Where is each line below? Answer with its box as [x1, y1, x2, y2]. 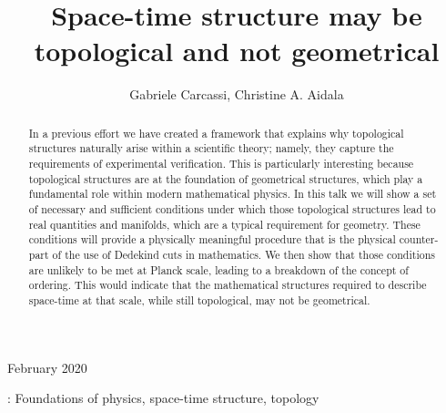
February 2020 [7, 357, 87, 377]
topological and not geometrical [34, 32, 440, 69]
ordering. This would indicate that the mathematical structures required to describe [28, 277, 427, 293]
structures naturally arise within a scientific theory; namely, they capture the [28, 140, 394, 156]
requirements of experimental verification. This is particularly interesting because [28, 156, 414, 171]
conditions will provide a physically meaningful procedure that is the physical [28, 232, 396, 247]
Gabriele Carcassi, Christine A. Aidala [129, 85, 344, 104]
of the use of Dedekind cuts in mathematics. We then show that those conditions [52, 246, 435, 262]
